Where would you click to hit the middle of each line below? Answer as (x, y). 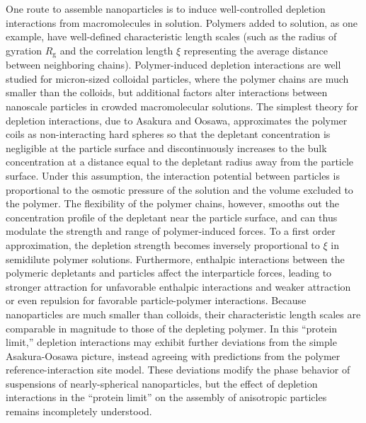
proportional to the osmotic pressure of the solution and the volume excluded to (179, 189)
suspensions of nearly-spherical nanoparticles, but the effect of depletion (162, 383)
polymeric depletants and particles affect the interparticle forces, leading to (169, 273)
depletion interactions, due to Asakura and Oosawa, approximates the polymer (177, 120)
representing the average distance (256, 50)
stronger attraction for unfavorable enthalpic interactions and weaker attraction (178, 286)
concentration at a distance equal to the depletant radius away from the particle (180, 162)
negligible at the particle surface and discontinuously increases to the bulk (166, 147)
